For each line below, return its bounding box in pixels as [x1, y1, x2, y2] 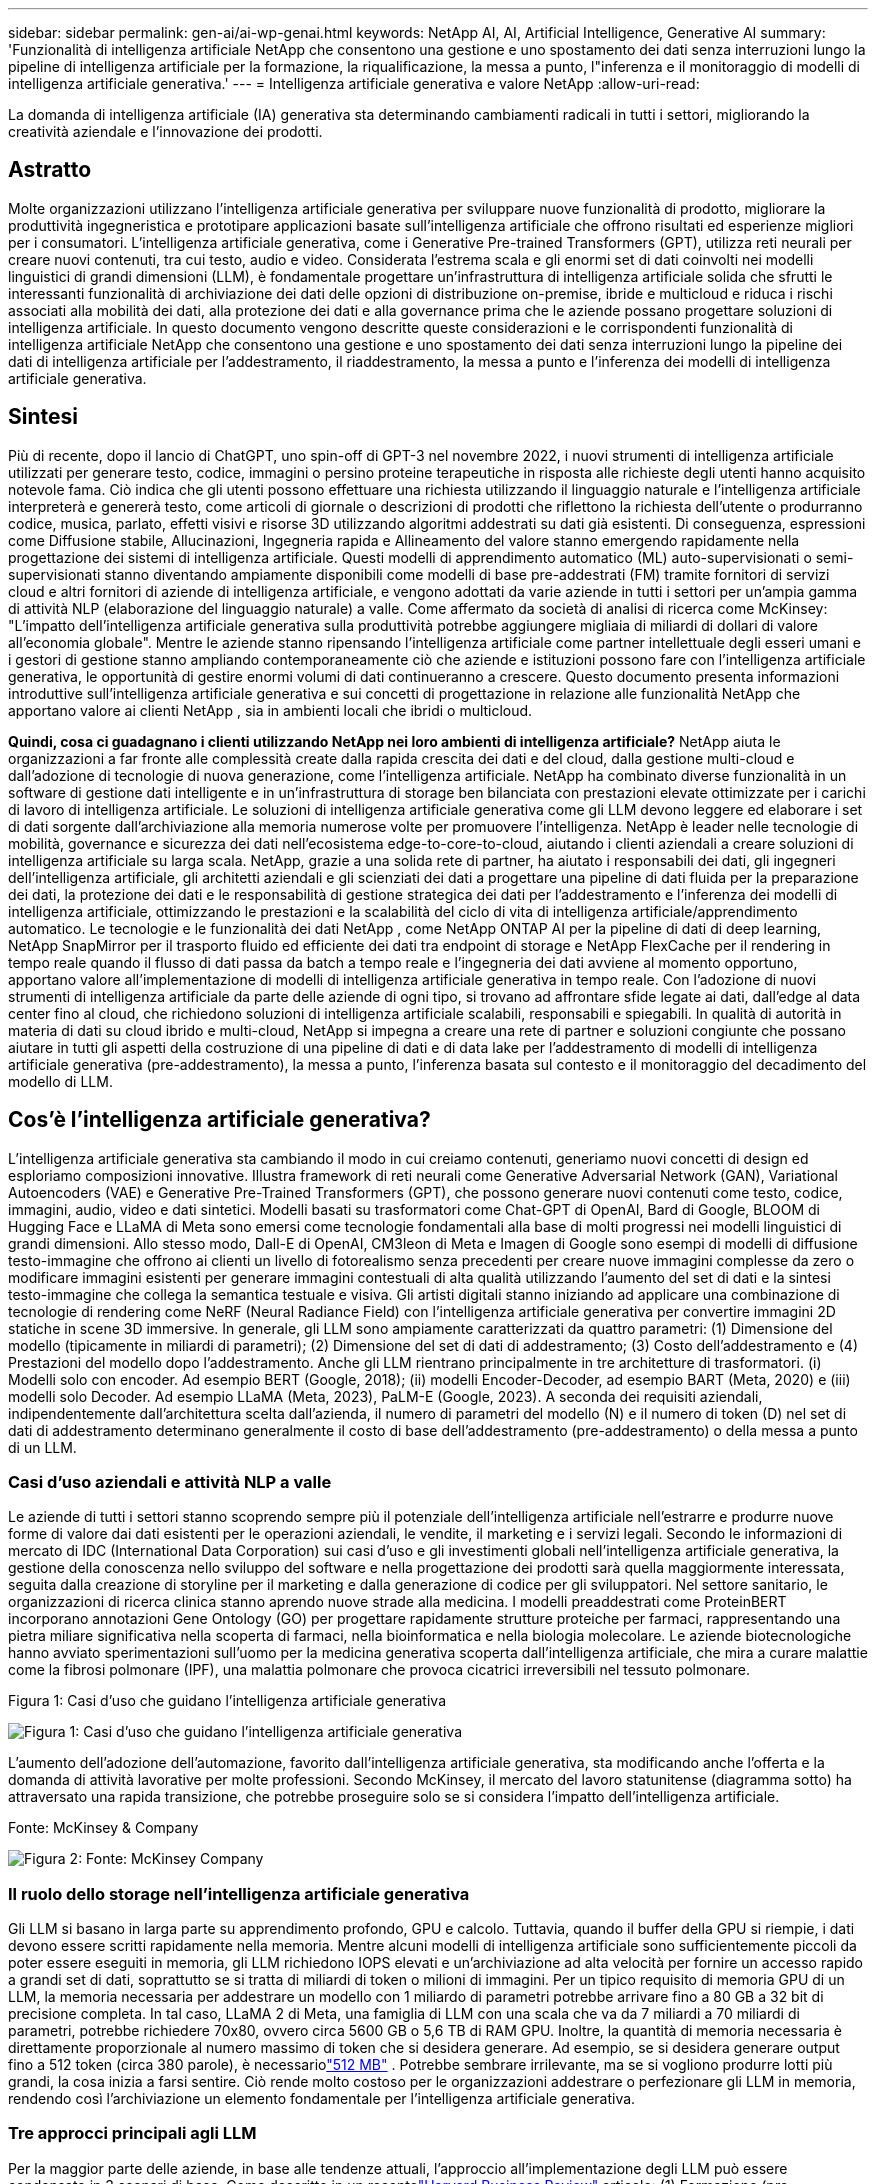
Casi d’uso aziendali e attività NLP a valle [8, 1471, 332, 1492]
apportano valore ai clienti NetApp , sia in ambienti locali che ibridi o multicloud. [8, 701, 533, 719]
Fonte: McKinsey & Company [8, 1819, 199, 1837]
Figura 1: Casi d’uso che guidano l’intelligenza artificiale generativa [8, 1692, 447, 1710]
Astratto [8, 157, 92, 183]
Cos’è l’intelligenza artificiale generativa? [8, 1107, 431, 1133]
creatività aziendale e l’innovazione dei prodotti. [8, 123, 323, 140]
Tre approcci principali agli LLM [8, 2123, 257, 2144]
